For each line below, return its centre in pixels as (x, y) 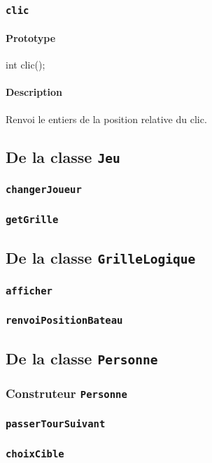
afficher (29, 291)
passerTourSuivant (56, 424)
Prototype (31, 38)
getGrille (32, 219)
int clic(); (26, 65)
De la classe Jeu (63, 156)
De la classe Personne (82, 358)
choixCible (35, 454)
